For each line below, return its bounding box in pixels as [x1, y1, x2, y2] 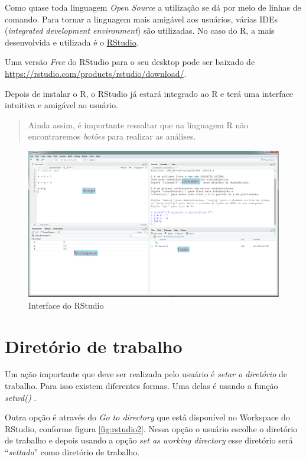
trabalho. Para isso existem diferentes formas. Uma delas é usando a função [5, 380, 278, 392]
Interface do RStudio [28, 299, 104, 311]
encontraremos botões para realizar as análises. [28, 130, 196, 142]
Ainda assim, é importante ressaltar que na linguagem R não [28, 118, 249, 131]
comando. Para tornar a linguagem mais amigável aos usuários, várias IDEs [5, 12, 278, 25]
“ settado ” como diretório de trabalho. [5, 446, 140, 458]
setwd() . [5, 391, 37, 403]
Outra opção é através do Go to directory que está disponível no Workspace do [5, 411, 290, 423]
